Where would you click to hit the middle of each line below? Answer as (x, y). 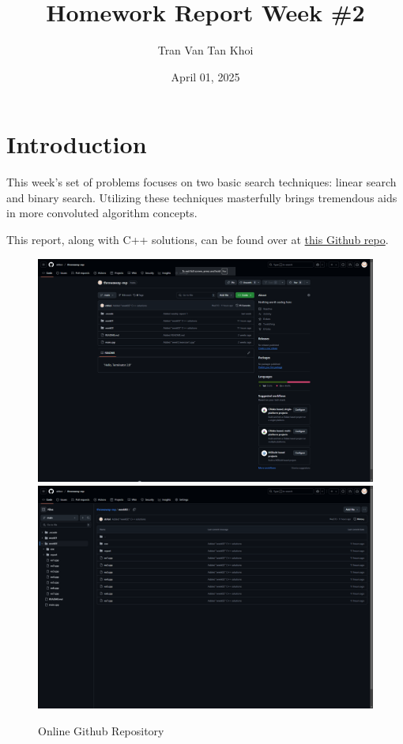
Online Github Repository (101, 730)
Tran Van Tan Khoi (205, 50)
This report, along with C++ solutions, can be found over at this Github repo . (198, 240)
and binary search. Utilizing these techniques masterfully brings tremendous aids (202, 197)
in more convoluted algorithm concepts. (102, 213)
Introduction (77, 144)
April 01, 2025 (205, 76)
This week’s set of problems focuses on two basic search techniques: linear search (201, 182)
